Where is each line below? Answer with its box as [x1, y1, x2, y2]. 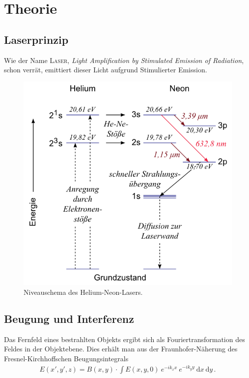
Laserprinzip [4, 31, 69, 47]
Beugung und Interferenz [4, 311, 134, 326]
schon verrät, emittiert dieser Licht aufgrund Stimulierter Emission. [4, 64, 207, 75]
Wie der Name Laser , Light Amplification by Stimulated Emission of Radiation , [4, 55, 244, 65]
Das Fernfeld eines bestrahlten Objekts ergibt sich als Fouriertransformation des [4, 334, 245, 344]
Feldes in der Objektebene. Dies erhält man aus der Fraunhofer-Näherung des [4, 344, 238, 354]
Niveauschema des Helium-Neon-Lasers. [24, 286, 143, 297]
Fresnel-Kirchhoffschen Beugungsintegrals [4, 353, 129, 363]
